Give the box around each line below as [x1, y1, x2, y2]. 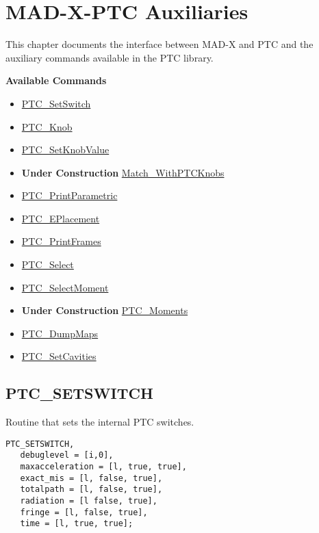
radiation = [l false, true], [20, 496, 157, 506]
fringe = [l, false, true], [20, 507, 148, 517]
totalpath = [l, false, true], [20, 484, 163, 495]
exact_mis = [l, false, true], [20, 473, 163, 483]
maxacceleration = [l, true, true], [20, 462, 187, 472]
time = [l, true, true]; [20, 519, 133, 529]
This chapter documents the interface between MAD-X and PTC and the [5, 37, 314, 51]
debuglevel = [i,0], [20, 450, 114, 460]
